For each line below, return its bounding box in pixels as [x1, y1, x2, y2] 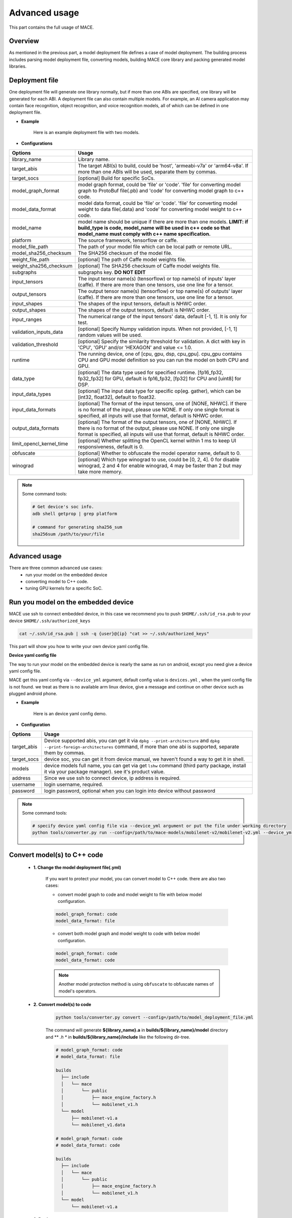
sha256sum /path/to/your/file [32, 531, 105, 537]
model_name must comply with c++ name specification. [78, 230, 211, 237]
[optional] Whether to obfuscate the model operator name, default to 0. [78, 450, 241, 457]
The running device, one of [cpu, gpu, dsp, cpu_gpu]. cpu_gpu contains [78, 350, 242, 357]
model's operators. [58, 988, 97, 994]
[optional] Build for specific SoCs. [78, 174, 155, 181]
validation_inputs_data [12, 328, 63, 335]
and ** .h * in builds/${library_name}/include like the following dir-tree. [45, 1034, 191, 1040]
